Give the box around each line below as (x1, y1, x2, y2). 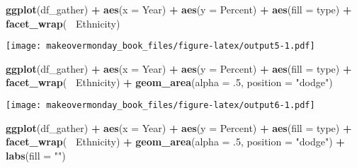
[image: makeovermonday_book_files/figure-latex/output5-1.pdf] (6, 41, 315, 52)
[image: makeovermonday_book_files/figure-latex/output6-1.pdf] (6, 100, 315, 111)
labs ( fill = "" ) (6, 148, 66, 162)
